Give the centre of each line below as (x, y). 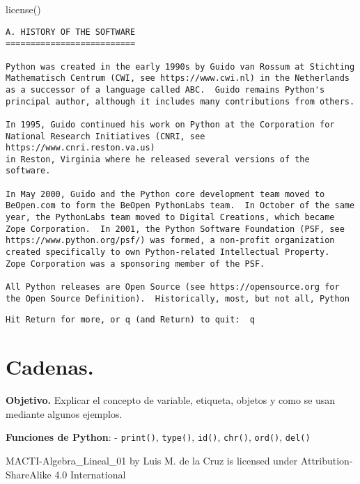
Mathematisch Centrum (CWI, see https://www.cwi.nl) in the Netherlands (178, 78)
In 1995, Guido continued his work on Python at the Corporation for (170, 124)
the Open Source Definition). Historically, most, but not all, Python (178, 298)
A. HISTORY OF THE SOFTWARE (71, 32)
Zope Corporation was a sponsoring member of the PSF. (135, 264)
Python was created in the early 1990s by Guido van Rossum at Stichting (180, 67)
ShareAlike (29, 474)
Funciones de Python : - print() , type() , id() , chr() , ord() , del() (158, 437)
